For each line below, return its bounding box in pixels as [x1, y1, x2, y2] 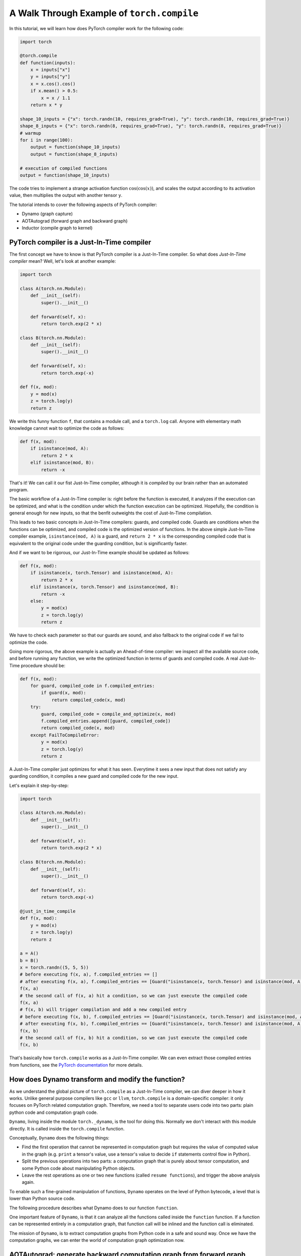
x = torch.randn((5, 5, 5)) [20, 965, 89, 971]
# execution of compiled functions [20, 165, 107, 171]
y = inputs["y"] [30, 74, 70, 80]
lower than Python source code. [9, 1196, 75, 1202]
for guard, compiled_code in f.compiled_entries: [30, 683, 155, 689]
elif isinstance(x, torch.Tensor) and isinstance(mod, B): [30, 584, 179, 590]
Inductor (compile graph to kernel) [22, 225, 93, 231]
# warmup [20, 130, 42, 136]
